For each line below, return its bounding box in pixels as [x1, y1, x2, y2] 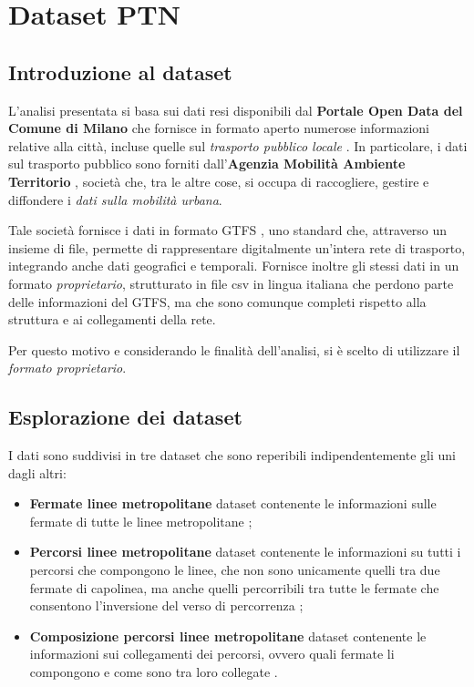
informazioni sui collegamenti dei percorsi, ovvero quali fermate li [29, 644, 395, 663]
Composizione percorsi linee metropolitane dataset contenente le [29, 626, 427, 645]
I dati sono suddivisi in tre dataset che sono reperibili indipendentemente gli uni [8, 446, 456, 465]
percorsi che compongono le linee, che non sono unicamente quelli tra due [29, 560, 440, 579]
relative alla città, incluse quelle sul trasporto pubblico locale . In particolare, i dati [8, 136, 468, 155]
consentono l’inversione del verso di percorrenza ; [29, 596, 304, 615]
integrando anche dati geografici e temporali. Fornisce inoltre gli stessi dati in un [8, 256, 459, 275]
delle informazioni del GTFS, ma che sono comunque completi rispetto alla [8, 292, 427, 311]
